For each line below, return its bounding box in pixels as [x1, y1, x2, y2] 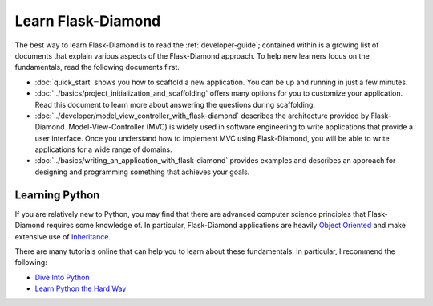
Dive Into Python [34, 272, 90, 282]
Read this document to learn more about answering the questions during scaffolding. [34, 100, 316, 109]
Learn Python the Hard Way [34, 284, 127, 293]
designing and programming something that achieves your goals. [34, 167, 250, 177]
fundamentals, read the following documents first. [14, 63, 180, 72]
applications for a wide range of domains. [34, 145, 172, 154]
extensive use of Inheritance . [14, 231, 111, 241]
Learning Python [14, 188, 100, 202]
